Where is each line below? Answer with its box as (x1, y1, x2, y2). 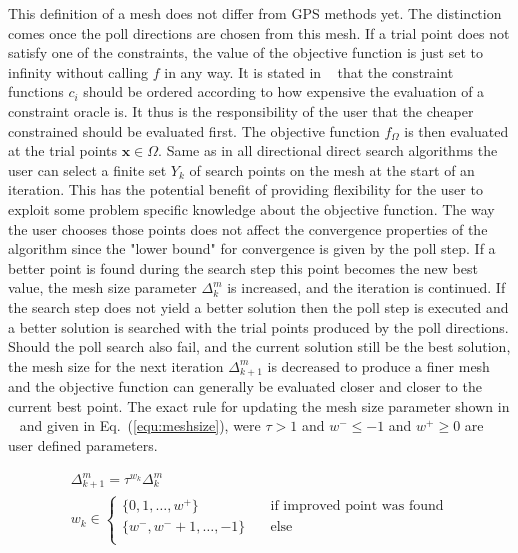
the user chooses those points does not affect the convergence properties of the (8, 218, 488, 239)
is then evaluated (404, 120, 509, 141)
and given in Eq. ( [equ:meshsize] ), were (19, 415, 261, 436)
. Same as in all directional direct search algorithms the (158, 140, 498, 161)
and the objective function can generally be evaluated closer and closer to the (8, 376, 482, 397)
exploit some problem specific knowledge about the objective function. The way (8, 198, 495, 219)
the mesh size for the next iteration (8, 355, 224, 376)
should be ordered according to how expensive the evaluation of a (83, 81, 485, 102)
